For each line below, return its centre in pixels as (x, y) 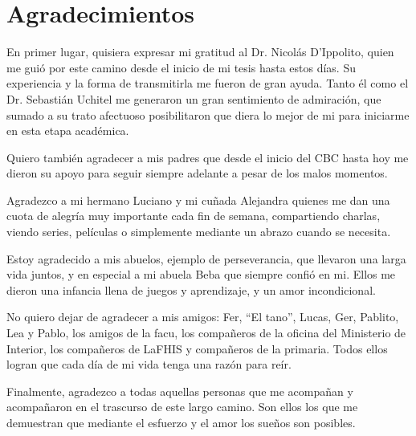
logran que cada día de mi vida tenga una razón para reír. (149, 364)
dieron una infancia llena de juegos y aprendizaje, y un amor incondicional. (191, 289)
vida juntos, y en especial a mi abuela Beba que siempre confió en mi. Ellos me (201, 274)
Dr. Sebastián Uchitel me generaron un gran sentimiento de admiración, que (194, 98)
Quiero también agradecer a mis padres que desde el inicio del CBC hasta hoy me (208, 157)
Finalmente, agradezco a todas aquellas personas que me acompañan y (180, 391)
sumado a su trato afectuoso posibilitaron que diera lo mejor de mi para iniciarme (208, 114)
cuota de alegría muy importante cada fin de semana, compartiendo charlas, (194, 216)
